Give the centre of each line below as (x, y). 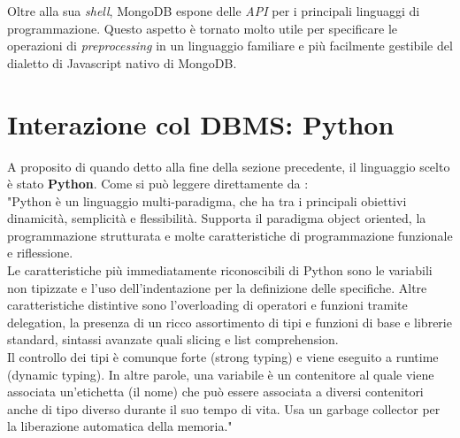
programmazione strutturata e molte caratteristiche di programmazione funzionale (230, 235)
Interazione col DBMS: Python (201, 123)
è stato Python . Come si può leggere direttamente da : (158, 184)
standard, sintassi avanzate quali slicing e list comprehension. (173, 339)
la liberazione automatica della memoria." (120, 426)
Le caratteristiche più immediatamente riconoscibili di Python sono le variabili (220, 270)
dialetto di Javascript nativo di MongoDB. (122, 62)
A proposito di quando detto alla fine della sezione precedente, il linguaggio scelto (229, 166)
